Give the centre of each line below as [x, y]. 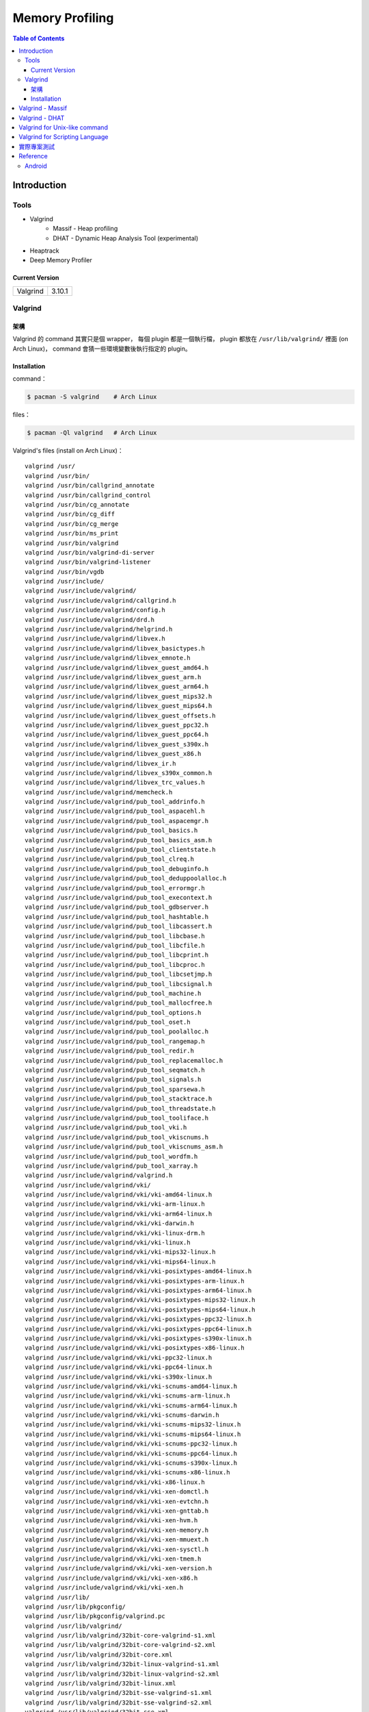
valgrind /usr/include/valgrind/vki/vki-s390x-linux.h [119, 1377]
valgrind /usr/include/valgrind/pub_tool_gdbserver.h [117, 907]
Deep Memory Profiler [61, 260]
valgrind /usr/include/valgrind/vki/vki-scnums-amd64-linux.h [131, 1386]
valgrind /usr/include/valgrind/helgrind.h [99, 629]
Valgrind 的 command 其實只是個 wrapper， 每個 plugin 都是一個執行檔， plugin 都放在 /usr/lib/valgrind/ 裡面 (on [180, 339]
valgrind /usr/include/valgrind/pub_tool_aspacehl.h [115, 811]
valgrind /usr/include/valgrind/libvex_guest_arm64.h [117, 687]
